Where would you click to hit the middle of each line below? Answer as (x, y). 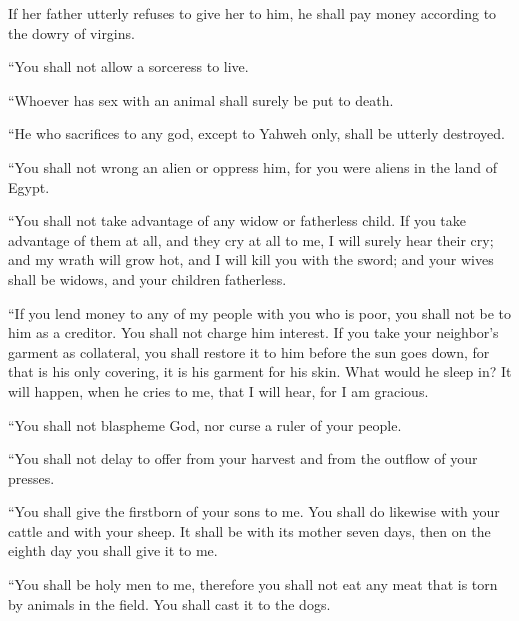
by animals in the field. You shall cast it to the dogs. (169, 603)
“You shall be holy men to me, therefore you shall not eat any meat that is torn (253, 584)
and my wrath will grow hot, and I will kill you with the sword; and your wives (251, 259)
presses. (31, 477)
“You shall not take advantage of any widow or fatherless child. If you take (237, 220)
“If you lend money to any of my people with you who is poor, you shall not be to (260, 312)
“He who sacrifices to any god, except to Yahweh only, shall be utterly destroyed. (257, 133)
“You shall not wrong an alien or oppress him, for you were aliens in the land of (252, 166)
